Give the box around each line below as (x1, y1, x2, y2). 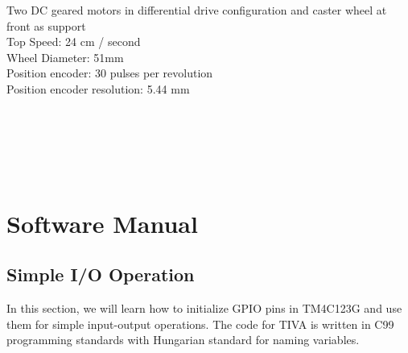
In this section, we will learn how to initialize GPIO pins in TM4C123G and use (6, 300, 402, 317)
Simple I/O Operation (6, 262, 195, 287)
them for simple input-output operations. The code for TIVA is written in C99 (6, 315, 394, 332)
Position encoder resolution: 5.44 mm (6, 80, 190, 97)
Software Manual (6, 206, 198, 239)
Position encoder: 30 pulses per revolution (6, 64, 213, 81)
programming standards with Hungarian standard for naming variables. (6, 331, 360, 348)
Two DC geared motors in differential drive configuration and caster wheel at (6, 2, 387, 18)
